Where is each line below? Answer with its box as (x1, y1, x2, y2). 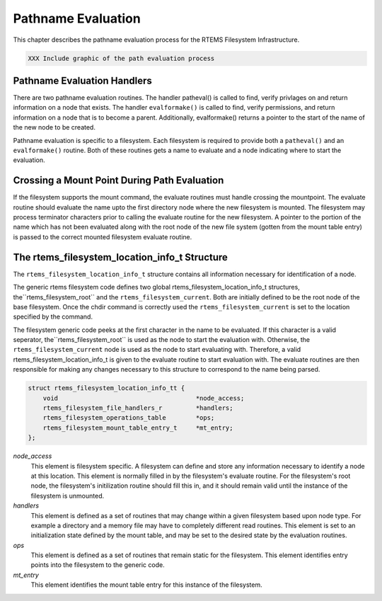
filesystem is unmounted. (30, 491, 105, 500)
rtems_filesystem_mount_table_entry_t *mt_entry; (42, 423, 233, 432)
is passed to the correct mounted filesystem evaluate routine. (13, 232, 192, 241)
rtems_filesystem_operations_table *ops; (42, 414, 215, 422)
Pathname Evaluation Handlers (13, 74, 152, 86)
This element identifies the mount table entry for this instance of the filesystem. (30, 580, 262, 589)
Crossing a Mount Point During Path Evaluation (13, 174, 224, 187)
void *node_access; (42, 394, 245, 402)
